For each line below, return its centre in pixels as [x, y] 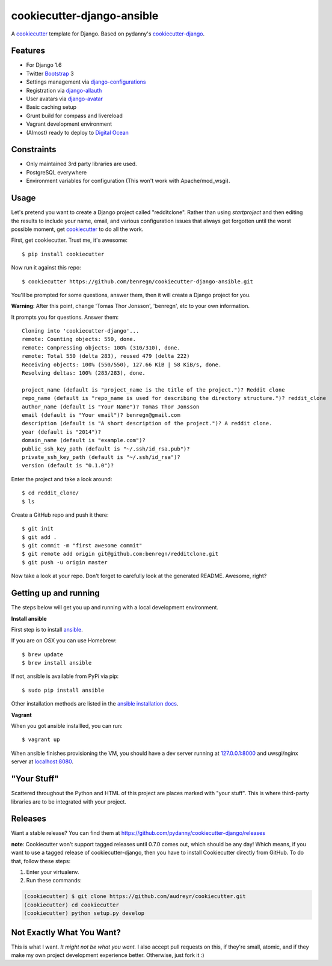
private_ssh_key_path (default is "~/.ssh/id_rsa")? [101, 457]
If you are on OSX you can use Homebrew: [64, 641]
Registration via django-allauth [64, 90]
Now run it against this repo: [46, 268]
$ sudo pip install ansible [63, 690]
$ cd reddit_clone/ [51, 493]
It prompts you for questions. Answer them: [65, 317]
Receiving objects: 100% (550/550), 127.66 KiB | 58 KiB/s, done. [122, 365]
